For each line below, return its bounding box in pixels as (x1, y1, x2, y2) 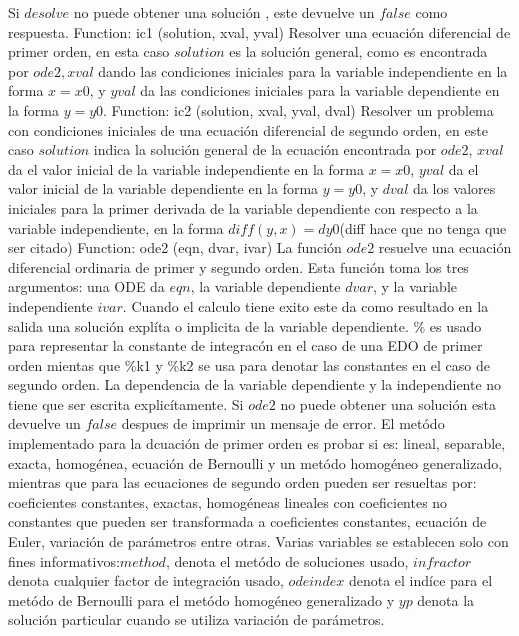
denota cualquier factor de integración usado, (8, 570, 284, 591)
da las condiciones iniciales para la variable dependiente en (140, 80, 500, 101)
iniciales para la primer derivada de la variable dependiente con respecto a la (8, 197, 478, 218)
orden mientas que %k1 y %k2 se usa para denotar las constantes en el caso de (8, 354, 491, 375)
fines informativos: (8, 550, 120, 571)
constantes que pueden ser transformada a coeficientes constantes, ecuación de (8, 511, 487, 532)
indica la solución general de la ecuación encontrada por (93, 139, 437, 160)
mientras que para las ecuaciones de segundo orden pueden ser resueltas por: (8, 472, 477, 493)
